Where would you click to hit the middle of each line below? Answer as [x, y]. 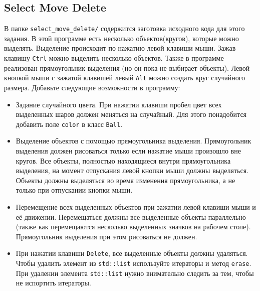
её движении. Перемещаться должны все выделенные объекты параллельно [131, 216]
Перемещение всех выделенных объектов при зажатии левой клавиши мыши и [136, 206]
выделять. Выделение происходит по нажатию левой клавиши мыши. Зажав [120, 48]
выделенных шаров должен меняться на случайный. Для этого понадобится [131, 114]
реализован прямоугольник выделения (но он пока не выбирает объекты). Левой [127, 67]
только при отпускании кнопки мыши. [74, 190]
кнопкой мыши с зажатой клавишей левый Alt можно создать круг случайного [125, 78]
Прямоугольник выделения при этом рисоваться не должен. [106, 236]
